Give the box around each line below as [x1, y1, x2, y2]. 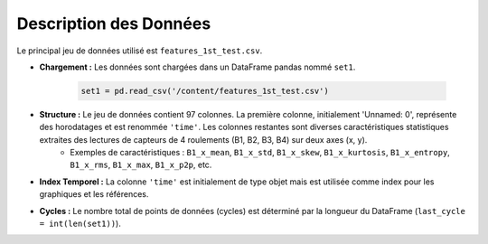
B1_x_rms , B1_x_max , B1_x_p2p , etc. [70, 159, 212, 171]
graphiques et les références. [39, 189, 149, 200]
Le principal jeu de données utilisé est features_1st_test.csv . [16, 45, 263, 56]
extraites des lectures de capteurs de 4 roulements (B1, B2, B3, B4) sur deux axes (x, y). [39, 134, 368, 145]
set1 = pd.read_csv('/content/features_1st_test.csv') [80, 86, 329, 96]
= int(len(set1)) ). [39, 218, 121, 230]
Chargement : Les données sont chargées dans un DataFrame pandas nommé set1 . [39, 61, 356, 72]
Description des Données [16, 14, 211, 33]
